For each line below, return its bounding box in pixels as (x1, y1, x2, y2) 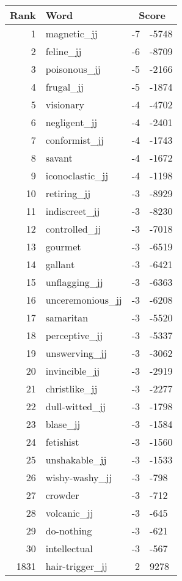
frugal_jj (45, 80, 84, 94)
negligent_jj (45, 115, 98, 129)
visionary (45, 97, 84, 111)
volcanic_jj (45, 506, 93, 520)
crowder (45, 488, 79, 502)
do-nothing (45, 523, 92, 538)
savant (45, 151, 73, 165)
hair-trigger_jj (45, 559, 107, 573)
